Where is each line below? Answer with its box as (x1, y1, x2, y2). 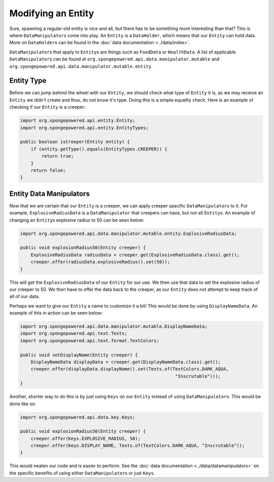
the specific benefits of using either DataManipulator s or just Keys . (9, 470, 155, 476)
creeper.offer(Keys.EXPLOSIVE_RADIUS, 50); (30, 435, 141, 441)
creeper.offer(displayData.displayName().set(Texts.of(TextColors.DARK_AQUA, (30, 366, 229, 372)
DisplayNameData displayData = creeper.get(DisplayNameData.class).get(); (30, 359, 221, 365)
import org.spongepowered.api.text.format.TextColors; (20, 338, 159, 343)
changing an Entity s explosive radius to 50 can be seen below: (9, 217, 145, 223)
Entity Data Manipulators (9, 189, 90, 198)
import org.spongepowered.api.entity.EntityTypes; (20, 125, 149, 131)
